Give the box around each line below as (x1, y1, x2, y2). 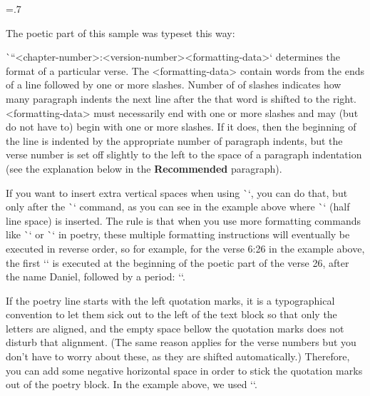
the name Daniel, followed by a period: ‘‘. (6, 269, 185, 284)
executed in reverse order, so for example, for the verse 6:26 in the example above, (6, 240, 365, 255)
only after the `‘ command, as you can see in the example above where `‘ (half (6, 199, 350, 214)
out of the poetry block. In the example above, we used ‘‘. (6, 377, 257, 392)
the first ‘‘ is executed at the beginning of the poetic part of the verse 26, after (6, 255, 349, 270)
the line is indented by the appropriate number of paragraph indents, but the (6, 133, 343, 148)
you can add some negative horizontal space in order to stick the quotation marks (6, 362, 363, 377)
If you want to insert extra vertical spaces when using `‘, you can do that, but (6, 185, 348, 200)
